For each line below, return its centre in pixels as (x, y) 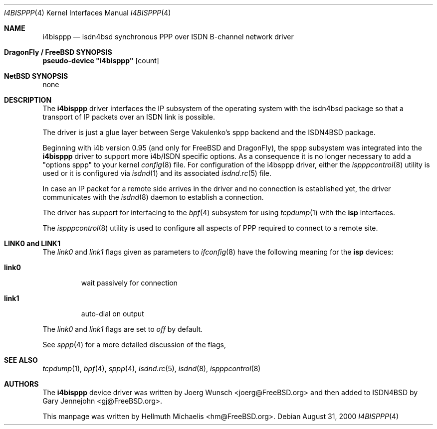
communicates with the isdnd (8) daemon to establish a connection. (153, 197)
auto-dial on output (112, 314)
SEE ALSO (21, 360)
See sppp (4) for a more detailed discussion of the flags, (134, 345)
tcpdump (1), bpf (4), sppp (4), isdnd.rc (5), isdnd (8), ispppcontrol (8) (152, 368)
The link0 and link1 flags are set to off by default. (123, 329)
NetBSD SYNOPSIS (36, 76)
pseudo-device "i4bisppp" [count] (101, 61)
